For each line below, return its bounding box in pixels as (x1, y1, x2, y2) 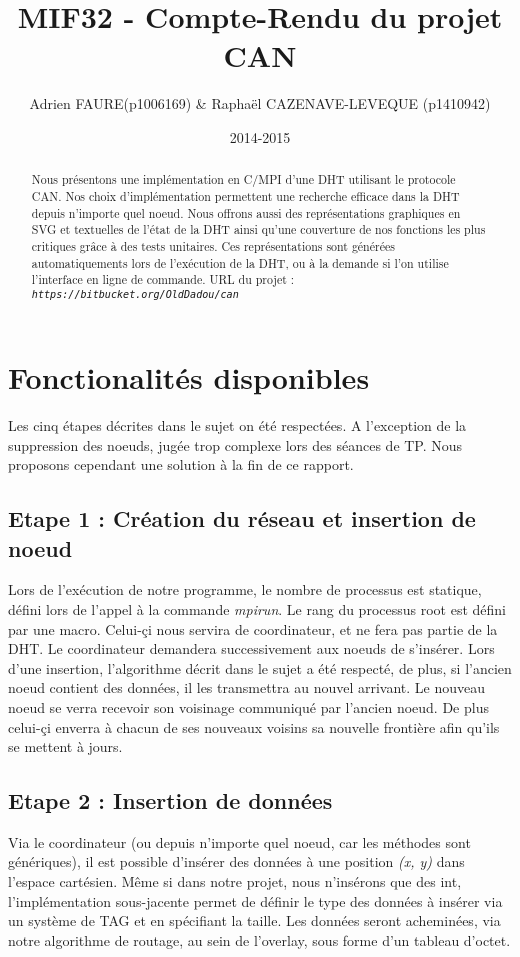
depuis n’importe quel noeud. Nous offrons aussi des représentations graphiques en (31, 204, 461, 221)
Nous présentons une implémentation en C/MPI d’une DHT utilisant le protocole (31, 171, 456, 188)
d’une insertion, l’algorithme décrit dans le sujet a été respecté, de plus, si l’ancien (8, 657, 512, 678)
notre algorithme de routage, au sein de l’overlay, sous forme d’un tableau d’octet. (8, 929, 511, 950)
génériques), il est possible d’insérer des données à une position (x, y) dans (8, 851, 465, 872)
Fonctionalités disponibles (8, 357, 370, 398)
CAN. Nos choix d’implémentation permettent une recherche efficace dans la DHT (31, 187, 460, 204)
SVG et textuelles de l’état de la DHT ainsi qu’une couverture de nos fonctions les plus (31, 221, 486, 238)
